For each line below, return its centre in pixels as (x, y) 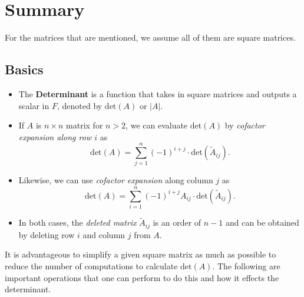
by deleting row (47, 234)
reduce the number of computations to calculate (91, 266)
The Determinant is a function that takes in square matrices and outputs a (158, 93)
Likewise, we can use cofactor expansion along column (116, 180)
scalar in (34, 105)
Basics (24, 69)
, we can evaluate (157, 125)
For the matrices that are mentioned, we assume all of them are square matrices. (150, 37)
